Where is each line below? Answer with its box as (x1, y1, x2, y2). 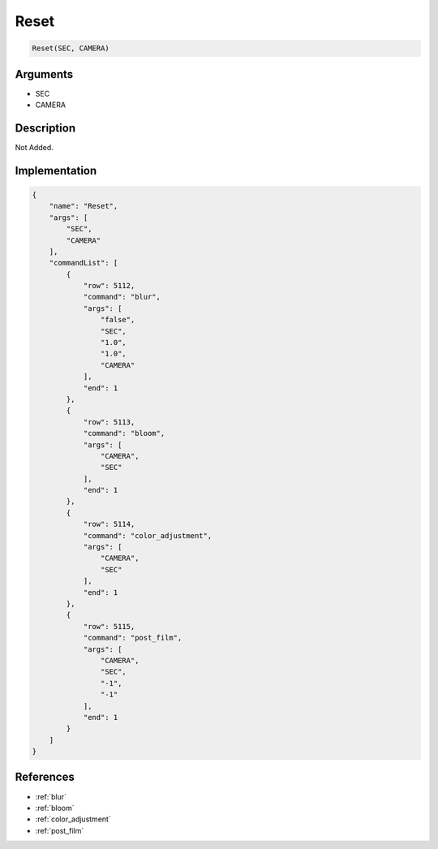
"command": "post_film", (83, 633, 182, 643)
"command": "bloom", (83, 429, 165, 438)
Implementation (15, 163, 97, 178)
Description (15, 121, 76, 135)
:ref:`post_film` (35, 825, 84, 835)
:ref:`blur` (35, 791, 67, 801)
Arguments (15, 67, 74, 81)
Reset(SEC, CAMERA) (32, 44, 109, 53)
